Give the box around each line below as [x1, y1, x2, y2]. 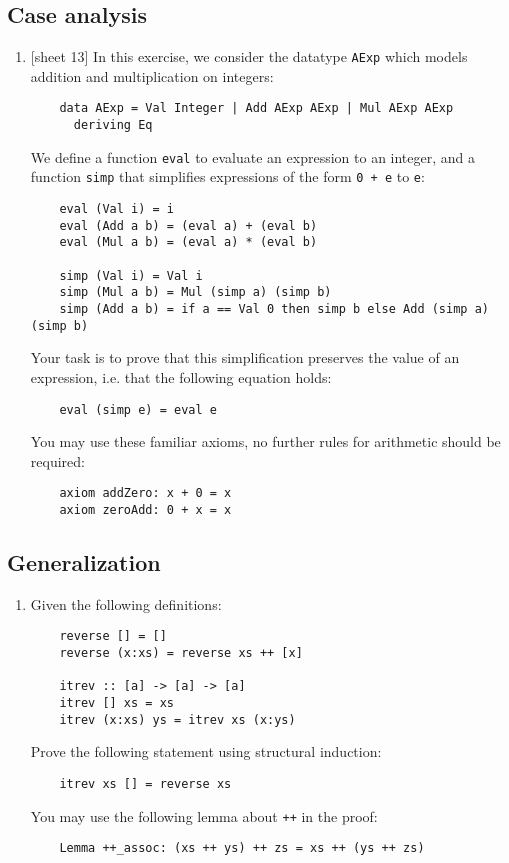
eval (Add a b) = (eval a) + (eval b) [59, 218, 318, 233]
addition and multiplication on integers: [30, 65, 274, 86]
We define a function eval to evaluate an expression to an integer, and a [30, 146, 476, 167]
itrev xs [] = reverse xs [59, 777, 232, 791]
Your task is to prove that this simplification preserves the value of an [30, 347, 460, 368]
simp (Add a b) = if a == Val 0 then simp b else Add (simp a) [59, 302, 489, 317]
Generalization [7, 547, 161, 578]
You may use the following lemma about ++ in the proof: [30, 805, 378, 826]
